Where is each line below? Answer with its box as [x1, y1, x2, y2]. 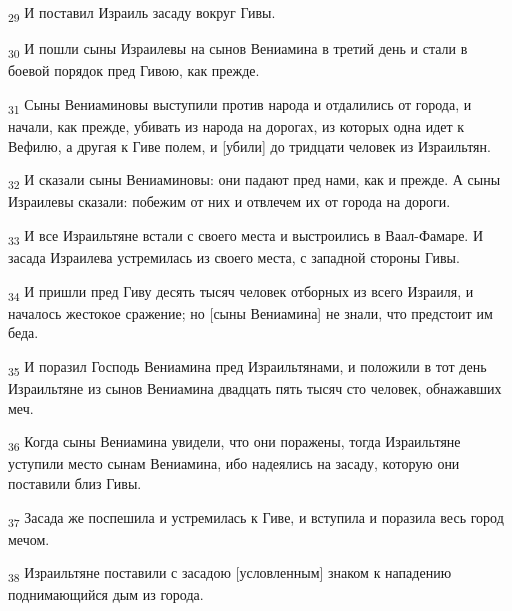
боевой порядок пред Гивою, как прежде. [8, 60, 260, 81]
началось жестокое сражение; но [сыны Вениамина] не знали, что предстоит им [8, 302, 493, 323]
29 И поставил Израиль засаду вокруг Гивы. [8, 2, 276, 25]
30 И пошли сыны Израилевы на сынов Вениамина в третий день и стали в [8, 38, 468, 61]
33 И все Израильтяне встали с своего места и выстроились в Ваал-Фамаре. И [8, 224, 484, 248]
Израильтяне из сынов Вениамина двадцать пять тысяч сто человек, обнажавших [8, 378, 502, 399]
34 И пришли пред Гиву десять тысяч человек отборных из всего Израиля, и [8, 280, 474, 304]
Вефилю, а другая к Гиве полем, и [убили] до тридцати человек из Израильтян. [8, 135, 491, 156]
